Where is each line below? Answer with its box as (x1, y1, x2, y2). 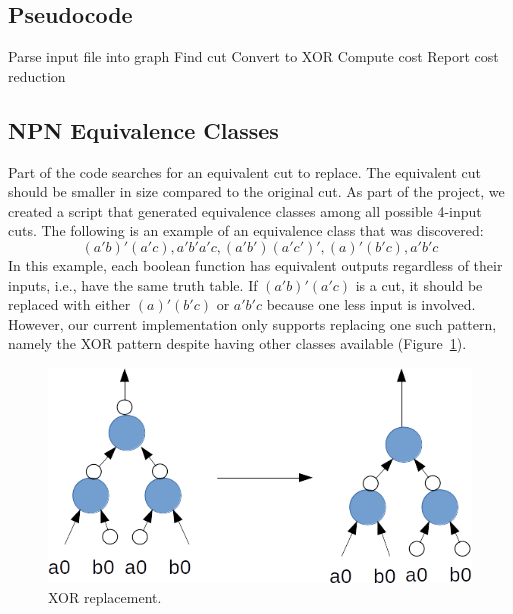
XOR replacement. (48, 586, 162, 607)
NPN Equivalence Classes (8, 114, 279, 145)
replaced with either (8, 294, 131, 315)
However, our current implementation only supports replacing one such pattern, (8, 313, 497, 334)
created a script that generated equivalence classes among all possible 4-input (8, 200, 482, 221)
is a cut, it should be (355, 274, 483, 295)
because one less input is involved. (266, 294, 476, 315)
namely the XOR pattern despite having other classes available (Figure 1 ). (8, 333, 467, 354)
